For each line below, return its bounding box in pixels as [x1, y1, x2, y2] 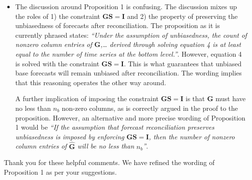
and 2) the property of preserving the [127, 11, 238, 21]
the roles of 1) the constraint [15, 11, 101, 21]
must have [215, 93, 246, 104]
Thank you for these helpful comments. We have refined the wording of [4, 157, 215, 167]
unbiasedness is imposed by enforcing [15, 131, 124, 141]
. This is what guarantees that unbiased [124, 58, 242, 68]
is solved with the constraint [15, 58, 100, 68]
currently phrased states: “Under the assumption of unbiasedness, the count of [15, 30, 247, 40]
